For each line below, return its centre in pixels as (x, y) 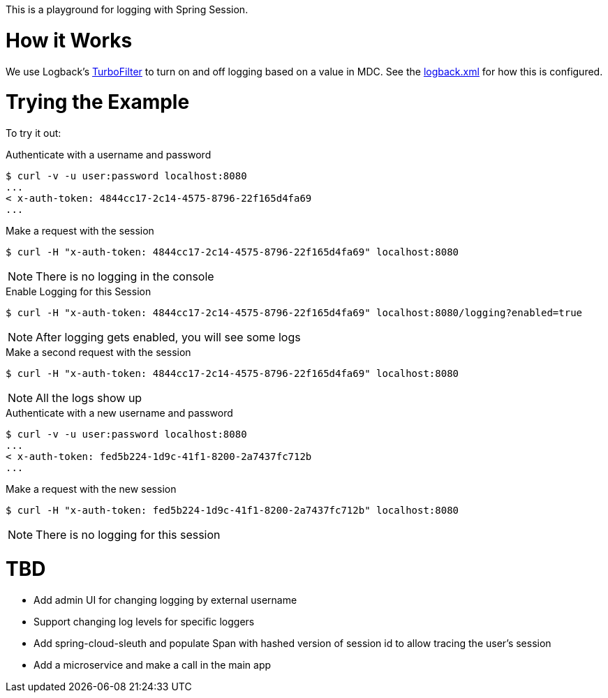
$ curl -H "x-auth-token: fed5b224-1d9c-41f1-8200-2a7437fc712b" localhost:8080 (232, 510)
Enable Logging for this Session (79, 291)
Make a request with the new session (91, 489)
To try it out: (34, 133)
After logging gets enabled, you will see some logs (168, 337)
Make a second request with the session (98, 352)
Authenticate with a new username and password (119, 413)
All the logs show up (89, 398)
